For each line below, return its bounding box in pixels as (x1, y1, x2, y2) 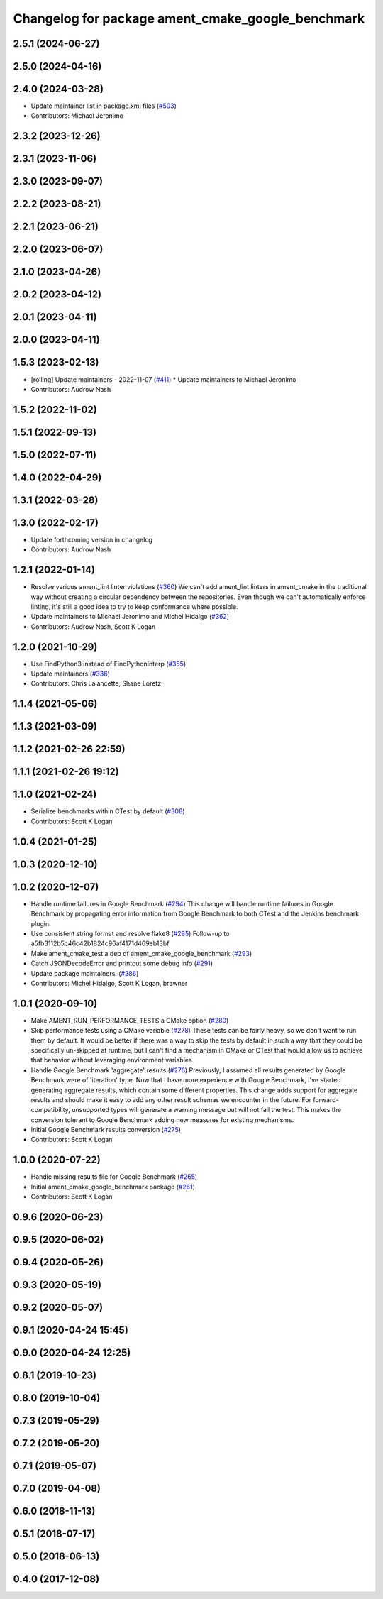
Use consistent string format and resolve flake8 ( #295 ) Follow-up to (30, 929, 230, 938)
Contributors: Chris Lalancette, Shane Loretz (30, 679, 162, 688)
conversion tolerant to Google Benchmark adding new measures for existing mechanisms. (30, 1115, 294, 1124)
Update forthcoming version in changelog (30, 535, 152, 544)
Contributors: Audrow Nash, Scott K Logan (30, 622, 156, 631)
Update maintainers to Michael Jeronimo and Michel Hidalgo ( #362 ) (30, 612, 230, 621)
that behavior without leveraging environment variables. (30, 1056, 194, 1065)
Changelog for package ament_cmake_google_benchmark (13, 11, 365, 26)
